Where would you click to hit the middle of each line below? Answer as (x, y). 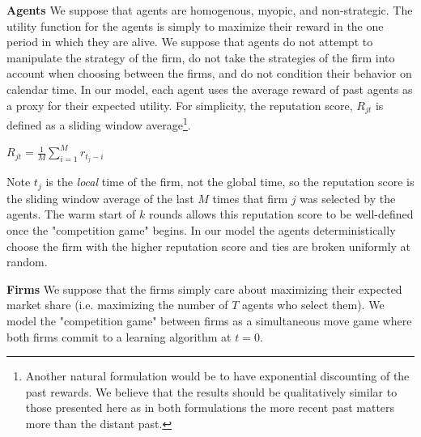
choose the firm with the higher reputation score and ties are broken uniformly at (209, 246)
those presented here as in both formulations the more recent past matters (210, 407)
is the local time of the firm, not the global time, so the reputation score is (230, 182)
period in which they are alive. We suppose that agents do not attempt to (190, 42)
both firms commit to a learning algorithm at (119, 336)
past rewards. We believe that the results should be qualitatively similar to (211, 391)
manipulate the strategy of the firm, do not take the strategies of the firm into (201, 57)
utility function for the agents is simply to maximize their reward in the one (195, 25)
